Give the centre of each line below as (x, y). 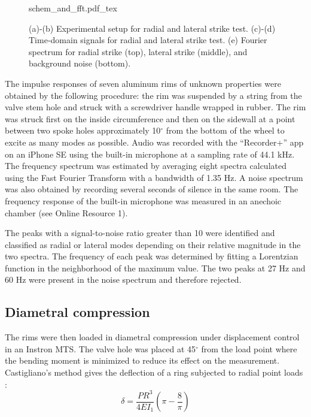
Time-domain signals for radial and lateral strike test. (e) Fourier (148, 40)
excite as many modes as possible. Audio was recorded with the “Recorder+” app (154, 142)
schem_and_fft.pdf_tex (73, 8)
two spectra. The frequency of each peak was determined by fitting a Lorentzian (152, 256)
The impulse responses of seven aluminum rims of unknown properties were (143, 83)
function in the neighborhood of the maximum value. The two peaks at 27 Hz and (155, 268)
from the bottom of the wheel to (225, 130)
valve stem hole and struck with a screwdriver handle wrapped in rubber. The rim (155, 107)
